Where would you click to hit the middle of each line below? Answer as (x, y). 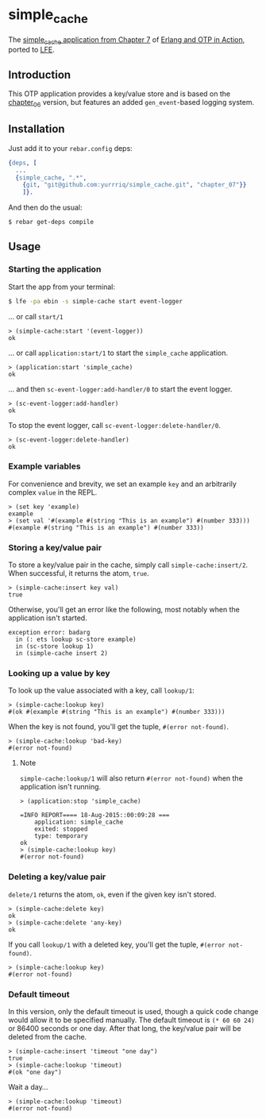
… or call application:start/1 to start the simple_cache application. (118, 353)
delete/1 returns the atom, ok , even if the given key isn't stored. (112, 894)
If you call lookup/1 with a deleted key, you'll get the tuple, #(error (117, 944)
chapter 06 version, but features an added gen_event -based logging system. (131, 103)
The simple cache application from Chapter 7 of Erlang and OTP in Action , (127, 40)
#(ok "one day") (35, 1073)
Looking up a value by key (59, 673)
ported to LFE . (32, 50)
